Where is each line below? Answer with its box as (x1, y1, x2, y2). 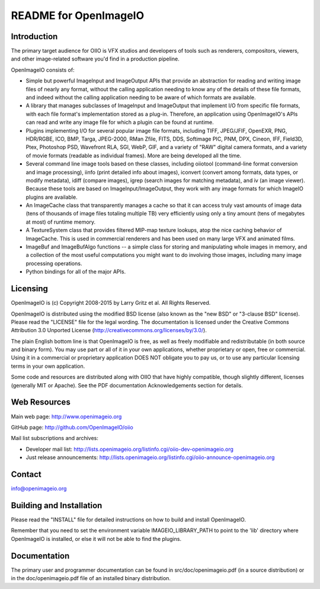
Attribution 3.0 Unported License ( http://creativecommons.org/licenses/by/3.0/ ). (11, 327, 207, 334)
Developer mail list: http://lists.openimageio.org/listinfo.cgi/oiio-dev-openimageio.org (25, 445, 234, 453)
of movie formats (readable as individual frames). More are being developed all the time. (25, 152, 242, 159)
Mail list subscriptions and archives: (11, 435, 99, 442)
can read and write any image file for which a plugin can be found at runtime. (25, 119, 215, 126)
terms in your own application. (11, 362, 85, 370)
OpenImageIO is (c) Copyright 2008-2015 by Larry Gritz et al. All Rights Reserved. (11, 300, 211, 307)
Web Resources (11, 397, 71, 407)
